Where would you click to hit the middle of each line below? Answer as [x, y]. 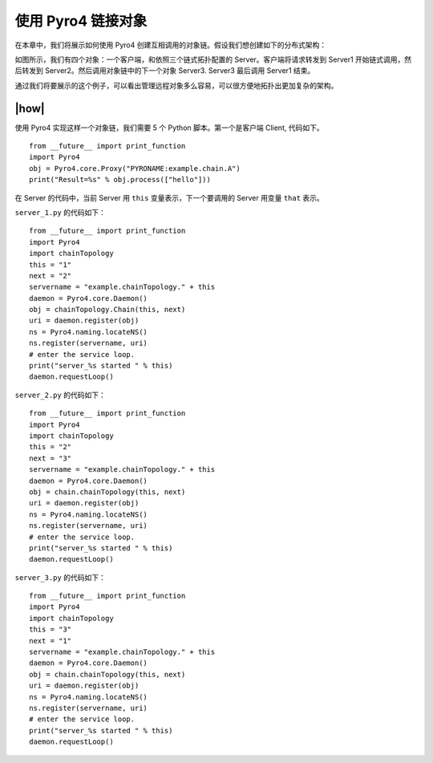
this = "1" [51, 264]
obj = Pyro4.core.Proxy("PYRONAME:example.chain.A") [135, 168]
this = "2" [51, 447]
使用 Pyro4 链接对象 [81, 21]
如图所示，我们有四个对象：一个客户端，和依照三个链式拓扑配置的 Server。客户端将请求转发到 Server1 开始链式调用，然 [213, 59]
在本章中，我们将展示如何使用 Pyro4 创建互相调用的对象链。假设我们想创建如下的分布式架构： [171, 45]
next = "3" [51, 458]
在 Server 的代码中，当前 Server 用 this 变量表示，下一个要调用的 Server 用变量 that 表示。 [169, 197]
